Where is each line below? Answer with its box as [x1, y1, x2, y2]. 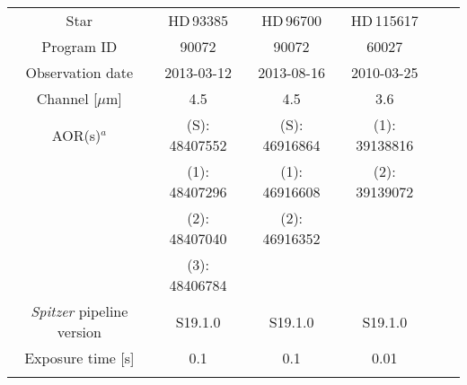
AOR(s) [51, 124, 101, 145]
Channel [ [36, 88, 98, 109]
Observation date [25, 62, 134, 83]
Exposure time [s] [24, 347, 135, 368]
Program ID [41, 36, 118, 57]
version [57, 321, 101, 342]
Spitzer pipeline [31, 301, 128, 321]
